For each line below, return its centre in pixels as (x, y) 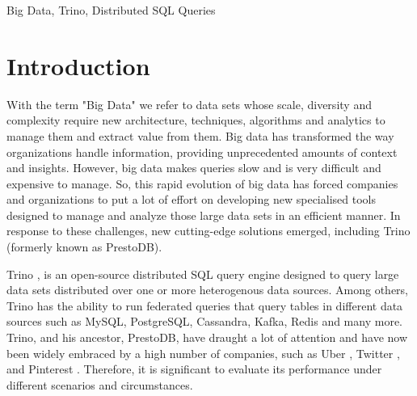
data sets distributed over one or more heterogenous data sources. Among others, (207, 290)
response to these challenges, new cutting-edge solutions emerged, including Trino (208, 231)
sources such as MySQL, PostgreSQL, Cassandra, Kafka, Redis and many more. (204, 321)
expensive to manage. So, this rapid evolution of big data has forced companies (202, 183)
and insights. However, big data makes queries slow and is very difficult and (194, 168)
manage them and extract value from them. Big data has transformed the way (200, 135)
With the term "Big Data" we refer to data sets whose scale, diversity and (189, 104)
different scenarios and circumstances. (100, 384)
